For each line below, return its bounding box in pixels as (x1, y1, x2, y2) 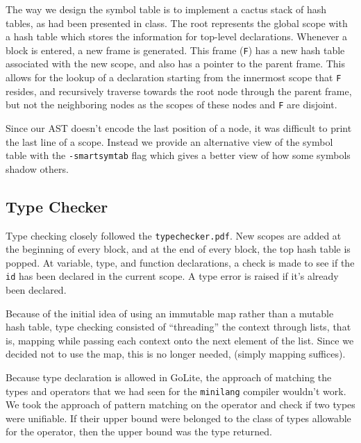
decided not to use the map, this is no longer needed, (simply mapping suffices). (6, 346, 346, 361)
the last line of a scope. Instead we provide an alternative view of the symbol (6, 134, 333, 149)
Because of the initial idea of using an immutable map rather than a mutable (6, 306, 334, 320)
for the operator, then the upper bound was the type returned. (6, 424, 272, 439)
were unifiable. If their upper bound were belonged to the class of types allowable (6, 410, 351, 425)
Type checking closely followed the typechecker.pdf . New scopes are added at (6, 228, 342, 242)
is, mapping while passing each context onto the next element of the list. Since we (6, 333, 354, 347)
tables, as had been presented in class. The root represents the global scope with (6, 15, 348, 30)
